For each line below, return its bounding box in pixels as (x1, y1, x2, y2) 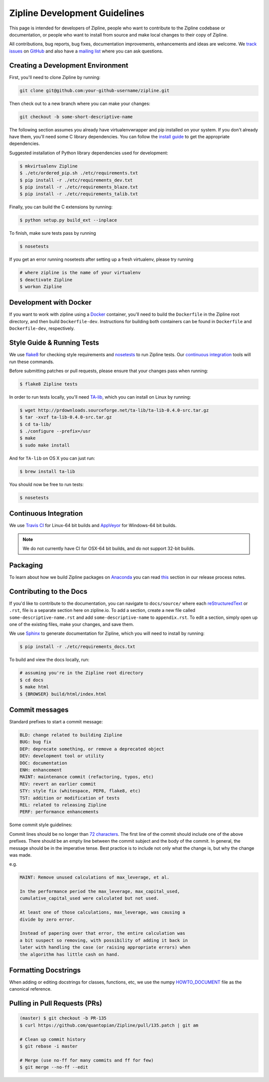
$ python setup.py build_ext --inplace (19, 217, 117, 223)
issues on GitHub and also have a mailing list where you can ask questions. (9, 48, 163, 54)
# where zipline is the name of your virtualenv (19, 270, 141, 276)
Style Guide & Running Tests (9, 339, 100, 347)
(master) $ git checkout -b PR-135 (19, 1016, 107, 1021)
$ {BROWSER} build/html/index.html (19, 691, 107, 697)
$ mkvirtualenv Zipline (19, 163, 78, 169)
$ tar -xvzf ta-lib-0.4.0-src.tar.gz (19, 415, 112, 420)
